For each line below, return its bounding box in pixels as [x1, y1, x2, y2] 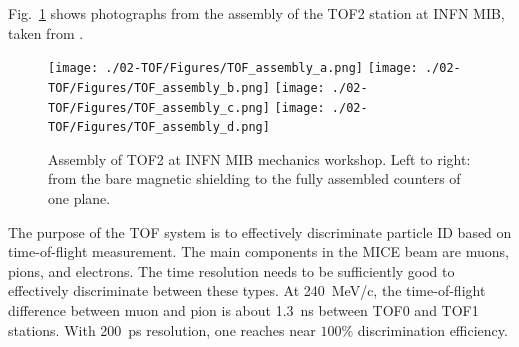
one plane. [48, 188, 111, 208]
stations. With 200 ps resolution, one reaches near [8, 319, 316, 340]
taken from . [8, 22, 84, 43]
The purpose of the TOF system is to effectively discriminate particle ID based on [8, 221, 512, 242]
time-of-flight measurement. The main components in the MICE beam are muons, [8, 241, 509, 262]
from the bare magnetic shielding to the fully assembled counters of [48, 168, 461, 189]
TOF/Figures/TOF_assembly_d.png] [48, 120, 270, 135]
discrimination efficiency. [357, 319, 508, 340]
